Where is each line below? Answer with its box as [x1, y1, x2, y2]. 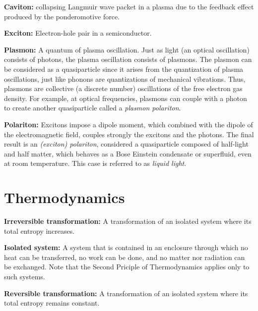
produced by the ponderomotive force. [4, 11, 120, 21]
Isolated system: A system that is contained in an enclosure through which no [4, 242, 248, 253]
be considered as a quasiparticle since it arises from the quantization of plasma [4, 63, 244, 74]
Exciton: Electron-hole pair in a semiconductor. [4, 28, 152, 38]
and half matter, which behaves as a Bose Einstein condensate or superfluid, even [4, 148, 252, 158]
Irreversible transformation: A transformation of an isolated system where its [4, 216, 252, 226]
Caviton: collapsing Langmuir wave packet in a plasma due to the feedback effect [4, 1, 254, 11]
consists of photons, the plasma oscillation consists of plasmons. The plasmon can [4, 54, 252, 64]
